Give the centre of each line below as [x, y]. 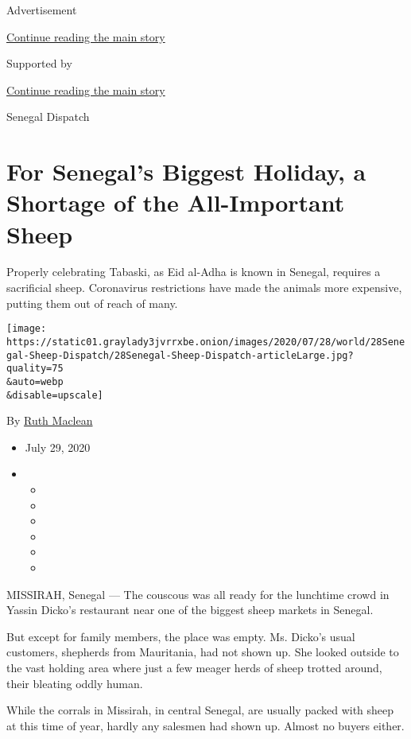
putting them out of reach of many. [92, 303]
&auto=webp [35, 381]
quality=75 [35, 369]
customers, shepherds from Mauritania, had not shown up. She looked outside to [203, 652]
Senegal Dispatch [48, 117]
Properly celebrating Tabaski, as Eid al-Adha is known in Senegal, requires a [194, 272]
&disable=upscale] [55, 395]
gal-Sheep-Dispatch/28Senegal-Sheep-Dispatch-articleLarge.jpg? [180, 355]
